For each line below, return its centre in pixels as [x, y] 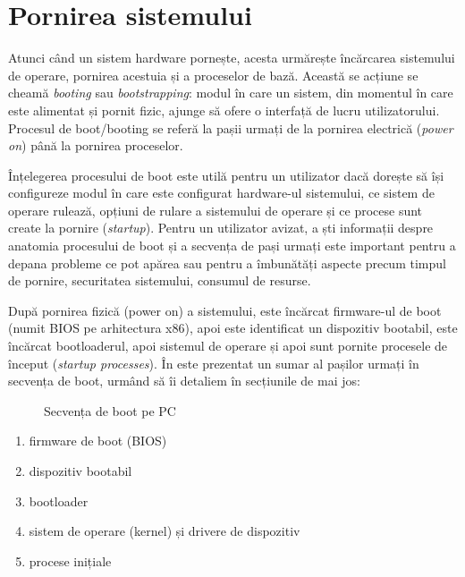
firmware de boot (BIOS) [98, 441]
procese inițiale [70, 560]
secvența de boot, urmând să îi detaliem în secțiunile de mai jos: [184, 381]
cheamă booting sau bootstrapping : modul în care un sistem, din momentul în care [231, 93]
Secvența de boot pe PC [110, 410]
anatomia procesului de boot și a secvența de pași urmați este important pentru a [232, 246]
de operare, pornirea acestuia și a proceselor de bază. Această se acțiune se [213, 75]
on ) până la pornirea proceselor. [96, 145]
